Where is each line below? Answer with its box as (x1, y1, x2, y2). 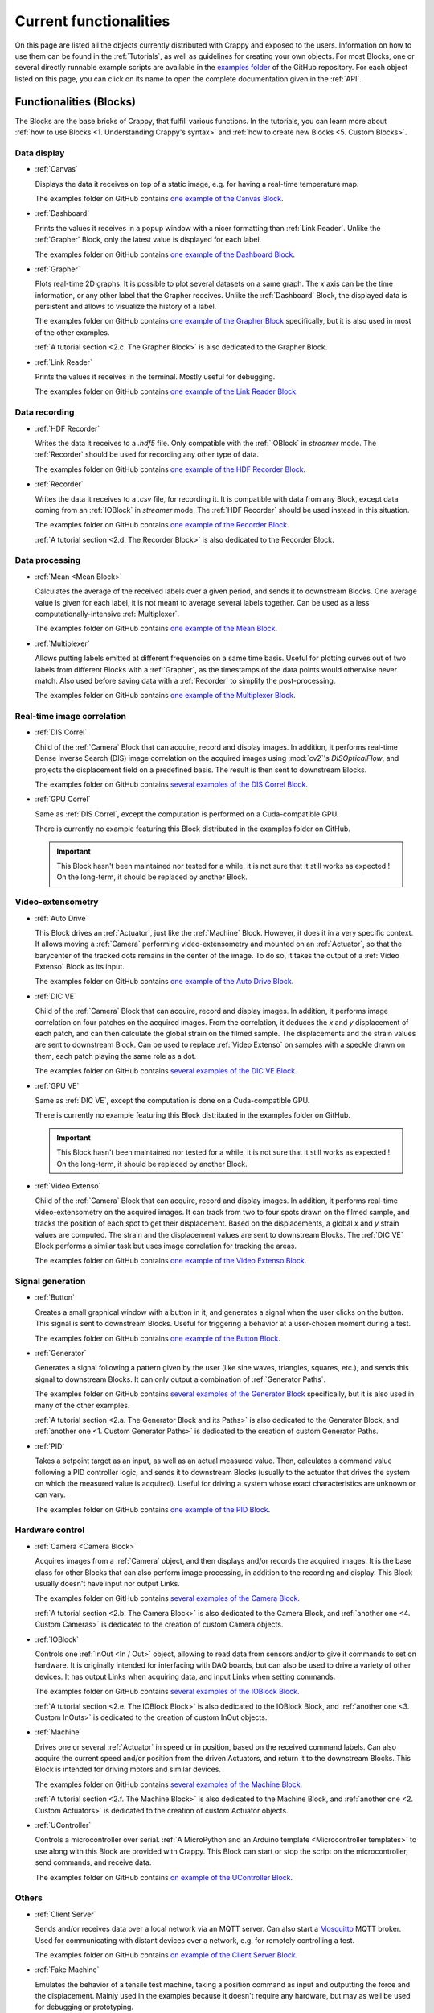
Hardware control (14, 1524, 85, 1536)
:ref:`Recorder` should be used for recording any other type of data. (35, 449, 260, 459)
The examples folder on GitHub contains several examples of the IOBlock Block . (35, 1687, 301, 1697)
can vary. (35, 1490, 66, 1499)
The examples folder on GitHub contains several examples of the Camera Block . (35, 1593, 301, 1603)
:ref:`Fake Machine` (35, 1965, 100, 1974)
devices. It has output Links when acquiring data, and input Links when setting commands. (35, 1672, 336, 1681)
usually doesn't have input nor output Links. (35, 1578, 180, 1588)
